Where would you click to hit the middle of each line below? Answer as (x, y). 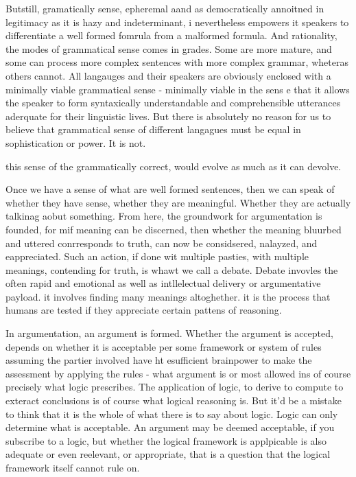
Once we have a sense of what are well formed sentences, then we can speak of (170, 189)
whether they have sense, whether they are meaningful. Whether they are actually (178, 202)
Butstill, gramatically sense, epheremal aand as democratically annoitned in (165, 8)
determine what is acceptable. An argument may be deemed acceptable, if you (170, 427)
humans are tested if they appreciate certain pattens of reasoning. (144, 310)
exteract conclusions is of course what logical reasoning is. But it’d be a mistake (174, 400)
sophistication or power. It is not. (76, 142)
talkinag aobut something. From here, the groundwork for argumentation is (164, 216)
